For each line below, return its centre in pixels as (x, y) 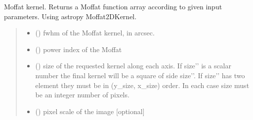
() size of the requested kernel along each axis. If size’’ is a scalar (133, 66)
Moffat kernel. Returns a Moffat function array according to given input (113, 6)
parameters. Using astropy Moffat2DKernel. (70, 16)
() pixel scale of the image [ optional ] (90, 111)
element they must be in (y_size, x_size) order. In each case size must (142, 85)
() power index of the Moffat (79, 49)
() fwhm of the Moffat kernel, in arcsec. (95, 33)
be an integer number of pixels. (82, 95)
